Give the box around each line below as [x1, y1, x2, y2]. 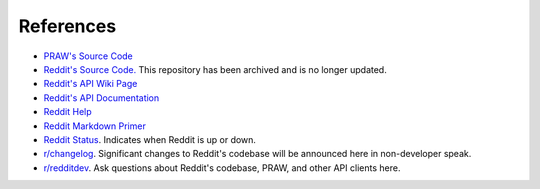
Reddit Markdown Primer [43, 120, 147, 132]
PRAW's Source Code [43, 50, 134, 62]
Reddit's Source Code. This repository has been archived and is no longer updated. [43, 63, 387, 75]
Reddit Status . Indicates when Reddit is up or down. [43, 133, 257, 145]
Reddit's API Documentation [43, 91, 160, 104]
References [18, 15, 117, 37]
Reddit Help [43, 106, 92, 118]
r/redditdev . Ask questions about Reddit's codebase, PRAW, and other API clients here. [43, 161, 401, 174]
